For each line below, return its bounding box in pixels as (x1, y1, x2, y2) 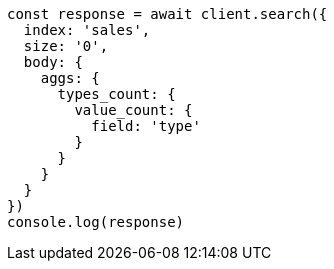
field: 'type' (91, 118, 201, 134)
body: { (23, 54, 83, 70)
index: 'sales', (23, 22, 151, 38)
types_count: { (57, 86, 176, 102)
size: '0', (23, 38, 109, 54)
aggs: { (40, 70, 100, 86)
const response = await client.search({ (7, 6, 328, 22)
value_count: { (74, 102, 193, 118)
